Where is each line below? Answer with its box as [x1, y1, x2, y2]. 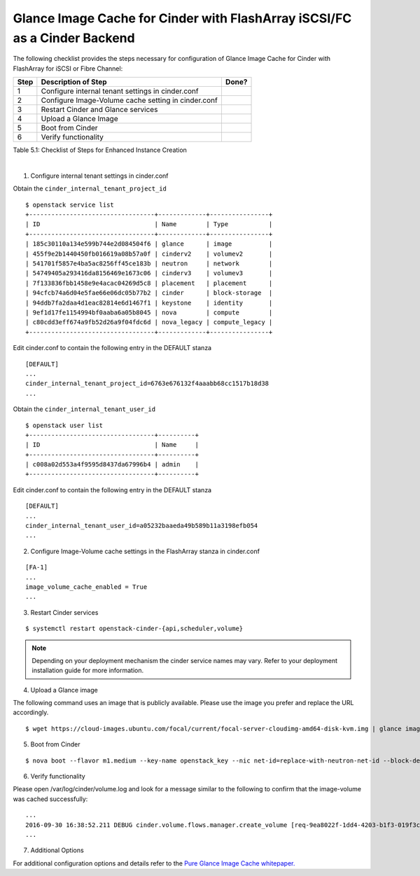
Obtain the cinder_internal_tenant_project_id [13, 184, 167, 193]
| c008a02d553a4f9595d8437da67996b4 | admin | [25, 461, 199, 468]
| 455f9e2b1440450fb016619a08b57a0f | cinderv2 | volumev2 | [25, 249, 273, 258]
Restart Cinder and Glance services [41, 105, 158, 115]
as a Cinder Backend [13, 30, 136, 46]
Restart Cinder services [30, 608, 99, 616]
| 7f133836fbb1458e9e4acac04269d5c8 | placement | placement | [25, 279, 273, 287]
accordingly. [13, 708, 49, 717]
